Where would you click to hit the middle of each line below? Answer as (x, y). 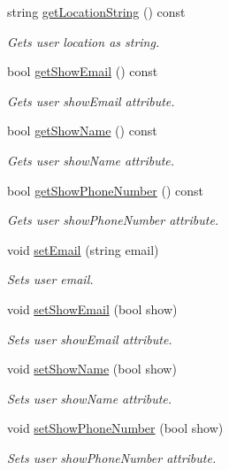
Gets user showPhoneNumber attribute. (113, 220)
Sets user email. (50, 279)
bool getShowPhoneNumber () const (106, 190)
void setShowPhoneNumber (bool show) (115, 428)
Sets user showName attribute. (90, 398)
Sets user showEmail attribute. (90, 339)
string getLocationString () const (96, 12)
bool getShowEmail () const (83, 71)
